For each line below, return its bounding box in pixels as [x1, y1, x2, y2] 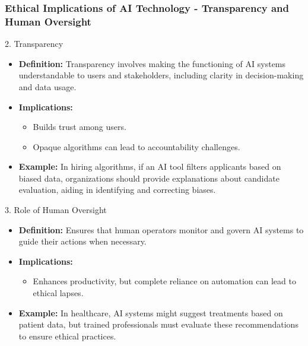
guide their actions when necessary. [18, 235, 147, 247]
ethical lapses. [33, 287, 84, 299]
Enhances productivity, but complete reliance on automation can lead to [33, 275, 296, 287]
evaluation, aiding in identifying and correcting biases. [18, 183, 216, 196]
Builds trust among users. [33, 120, 126, 133]
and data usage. [18, 80, 77, 93]
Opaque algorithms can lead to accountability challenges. [33, 140, 240, 153]
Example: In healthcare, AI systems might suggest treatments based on [18, 306, 283, 319]
